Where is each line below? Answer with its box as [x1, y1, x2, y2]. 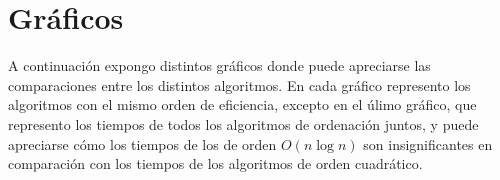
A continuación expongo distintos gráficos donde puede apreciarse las [8, 55, 431, 76]
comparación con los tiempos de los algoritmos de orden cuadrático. [8, 153, 423, 174]
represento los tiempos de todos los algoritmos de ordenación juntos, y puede [8, 113, 479, 134]
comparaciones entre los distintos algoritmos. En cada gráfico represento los [8, 74, 471, 95]
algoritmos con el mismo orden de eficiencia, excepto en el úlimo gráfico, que [8, 94, 477, 115]
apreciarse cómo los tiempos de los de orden [8, 133, 277, 154]
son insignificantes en [363, 133, 493, 154]
